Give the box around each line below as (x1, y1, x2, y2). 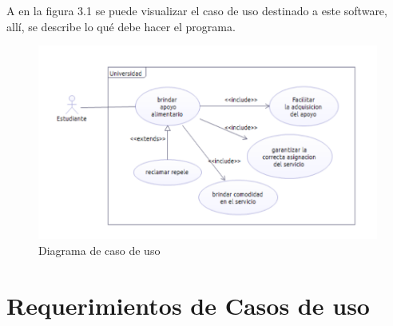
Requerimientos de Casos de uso (6, 288, 370, 321)
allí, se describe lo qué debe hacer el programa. (6, 18, 236, 34)
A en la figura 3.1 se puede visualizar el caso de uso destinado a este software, (6, 2, 387, 18)
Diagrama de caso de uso (38, 242, 161, 259)
